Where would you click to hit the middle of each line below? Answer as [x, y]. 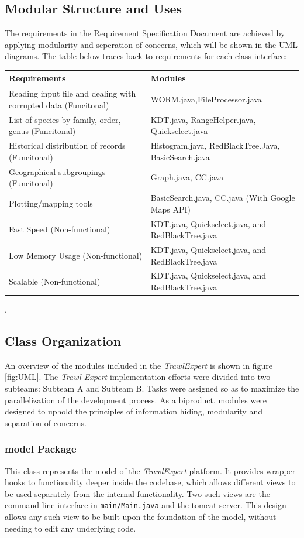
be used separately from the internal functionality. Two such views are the [137, 493]
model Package [41, 449]
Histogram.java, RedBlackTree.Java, [215, 145]
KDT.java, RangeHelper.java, [203, 119]
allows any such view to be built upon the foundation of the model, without [141, 517]
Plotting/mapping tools [51, 203]
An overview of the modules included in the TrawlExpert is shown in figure [139, 365]
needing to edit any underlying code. [70, 528]
